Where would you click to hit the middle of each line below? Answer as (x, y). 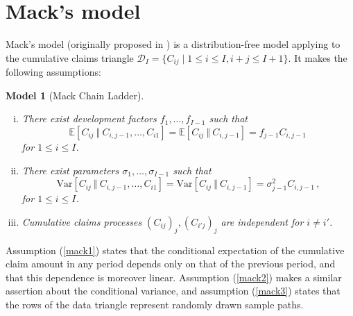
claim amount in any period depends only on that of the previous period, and (171, 264)
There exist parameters (70, 170)
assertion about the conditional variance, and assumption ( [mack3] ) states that (173, 291)
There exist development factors (89, 118)
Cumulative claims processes (82, 221)
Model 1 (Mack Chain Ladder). (75, 95)
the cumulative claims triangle (70, 57)
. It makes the (318, 57)
